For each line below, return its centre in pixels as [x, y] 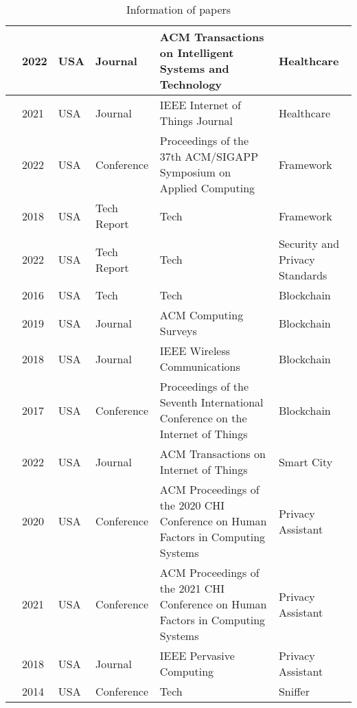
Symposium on [195, 172]
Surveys [178, 331]
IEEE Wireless [195, 351]
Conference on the [203, 418]
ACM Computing [201, 315]
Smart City [306, 461]
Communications [200, 366]
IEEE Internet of [200, 105]
